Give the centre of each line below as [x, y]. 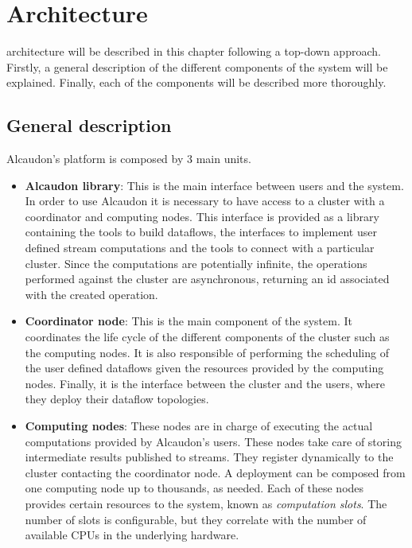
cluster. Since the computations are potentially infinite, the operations [196, 263]
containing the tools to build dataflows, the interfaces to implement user [201, 232]
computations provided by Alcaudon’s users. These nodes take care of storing [213, 441]
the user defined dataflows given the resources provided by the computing [204, 368]
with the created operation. [91, 294]
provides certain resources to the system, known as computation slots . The [206, 503]
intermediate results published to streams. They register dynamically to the [209, 457]
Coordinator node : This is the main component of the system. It [189, 321]
